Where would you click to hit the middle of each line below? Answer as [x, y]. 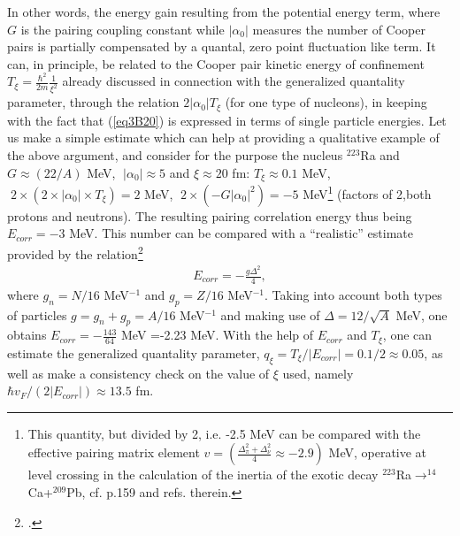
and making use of [270, 314]
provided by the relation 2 [75, 252]
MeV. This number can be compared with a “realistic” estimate [241, 233]
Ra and [380, 154]
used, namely [318, 373]
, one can [407, 335]
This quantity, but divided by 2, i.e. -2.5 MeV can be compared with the [224, 433]
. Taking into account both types [353, 294]
